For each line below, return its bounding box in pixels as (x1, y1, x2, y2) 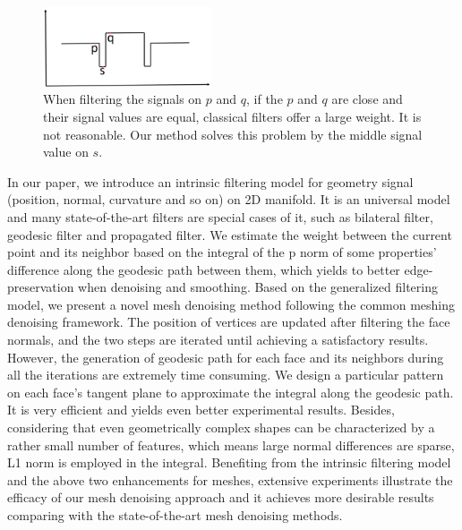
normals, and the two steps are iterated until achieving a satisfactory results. (7, 330, 429, 349)
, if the (246, 90, 283, 108)
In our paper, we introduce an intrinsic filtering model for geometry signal (7, 172, 414, 191)
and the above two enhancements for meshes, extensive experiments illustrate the (7, 470, 453, 489)
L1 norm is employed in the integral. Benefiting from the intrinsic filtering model (7, 453, 451, 472)
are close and (331, 90, 403, 108)
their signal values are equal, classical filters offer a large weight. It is (43, 107, 422, 125)
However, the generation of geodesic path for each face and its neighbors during (7, 347, 444, 366)
